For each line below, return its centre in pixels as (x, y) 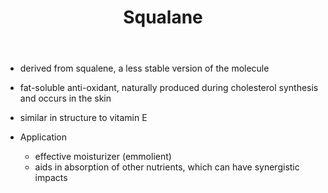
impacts (51, 178)
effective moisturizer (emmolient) (103, 157)
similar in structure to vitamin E (83, 118)
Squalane (163, 17)
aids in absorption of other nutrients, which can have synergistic (167, 167)
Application (43, 137)
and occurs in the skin (65, 98)
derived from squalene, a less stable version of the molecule (144, 68)
